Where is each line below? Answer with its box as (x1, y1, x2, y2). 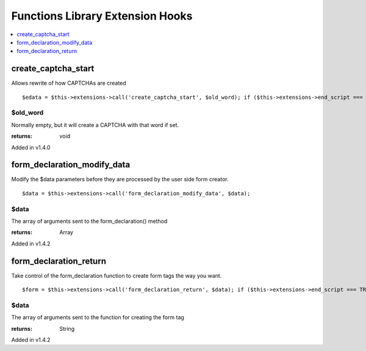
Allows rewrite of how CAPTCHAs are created (11, 79, 126, 87)
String (59, 325, 75, 332)
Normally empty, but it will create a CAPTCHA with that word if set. (11, 121, 179, 128)
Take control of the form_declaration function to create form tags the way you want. (11, 272, 222, 279)
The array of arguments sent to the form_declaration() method (11, 217, 168, 225)
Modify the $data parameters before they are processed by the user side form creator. (11, 176, 229, 183)
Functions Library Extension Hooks (11, 9, 193, 23)
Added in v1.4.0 (11, 143, 51, 151)
